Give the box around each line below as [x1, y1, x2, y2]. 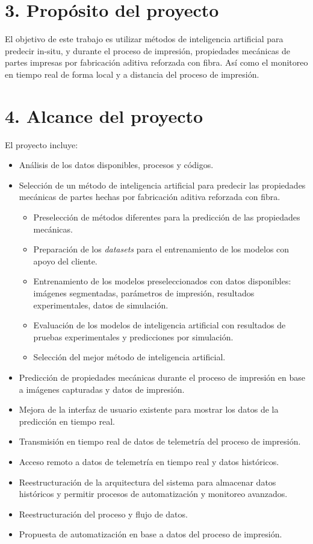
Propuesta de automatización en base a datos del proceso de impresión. [19, 528, 282, 540]
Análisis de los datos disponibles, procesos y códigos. [19, 158, 214, 171]
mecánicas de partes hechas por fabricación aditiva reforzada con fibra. [19, 190, 280, 203]
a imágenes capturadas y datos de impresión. [19, 383, 185, 395]
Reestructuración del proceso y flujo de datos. [19, 507, 188, 520]
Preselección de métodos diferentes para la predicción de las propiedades [33, 211, 300, 223]
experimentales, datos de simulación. [33, 298, 169, 311]
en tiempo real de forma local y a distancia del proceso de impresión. [5, 67, 259, 80]
